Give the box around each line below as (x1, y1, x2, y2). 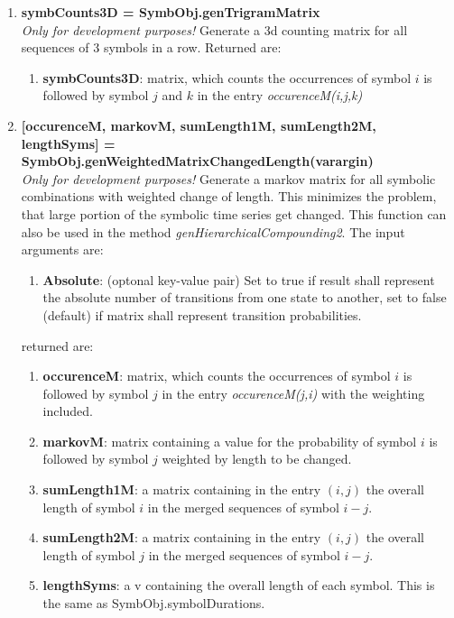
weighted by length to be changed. (162, 449, 352, 468)
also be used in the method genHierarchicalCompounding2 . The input (21, 222, 405, 241)
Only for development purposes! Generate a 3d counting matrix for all (21, 20, 408, 39)
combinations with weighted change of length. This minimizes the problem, (21, 187, 437, 206)
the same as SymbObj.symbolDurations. (42, 594, 265, 613)
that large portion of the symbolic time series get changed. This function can (21, 204, 447, 223)
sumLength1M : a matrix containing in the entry (42, 480, 321, 499)
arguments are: (21, 240, 104, 259)
